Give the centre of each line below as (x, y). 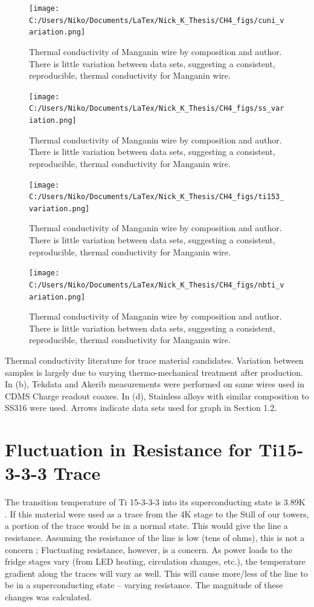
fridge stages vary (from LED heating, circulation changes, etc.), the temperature (155, 561)
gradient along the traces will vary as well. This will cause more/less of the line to (156, 573)
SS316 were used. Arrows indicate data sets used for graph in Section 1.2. (141, 408)
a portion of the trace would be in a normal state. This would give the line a (146, 526)
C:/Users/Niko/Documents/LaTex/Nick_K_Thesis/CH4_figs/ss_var (157, 109)
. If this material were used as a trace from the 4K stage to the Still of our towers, (157, 513)
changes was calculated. (49, 597)
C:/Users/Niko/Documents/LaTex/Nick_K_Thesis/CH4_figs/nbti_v (157, 285)
